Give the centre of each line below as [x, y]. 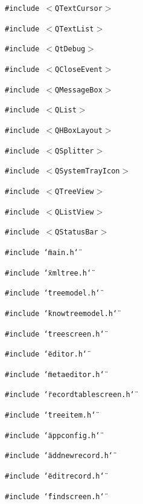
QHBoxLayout [79, 130]
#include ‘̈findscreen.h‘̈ [55, 496]
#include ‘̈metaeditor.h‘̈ [55, 374]
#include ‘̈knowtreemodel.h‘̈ [61, 313]
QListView [75, 212]
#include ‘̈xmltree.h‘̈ [48, 273]
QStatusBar [77, 232]
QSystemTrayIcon [87, 171]
